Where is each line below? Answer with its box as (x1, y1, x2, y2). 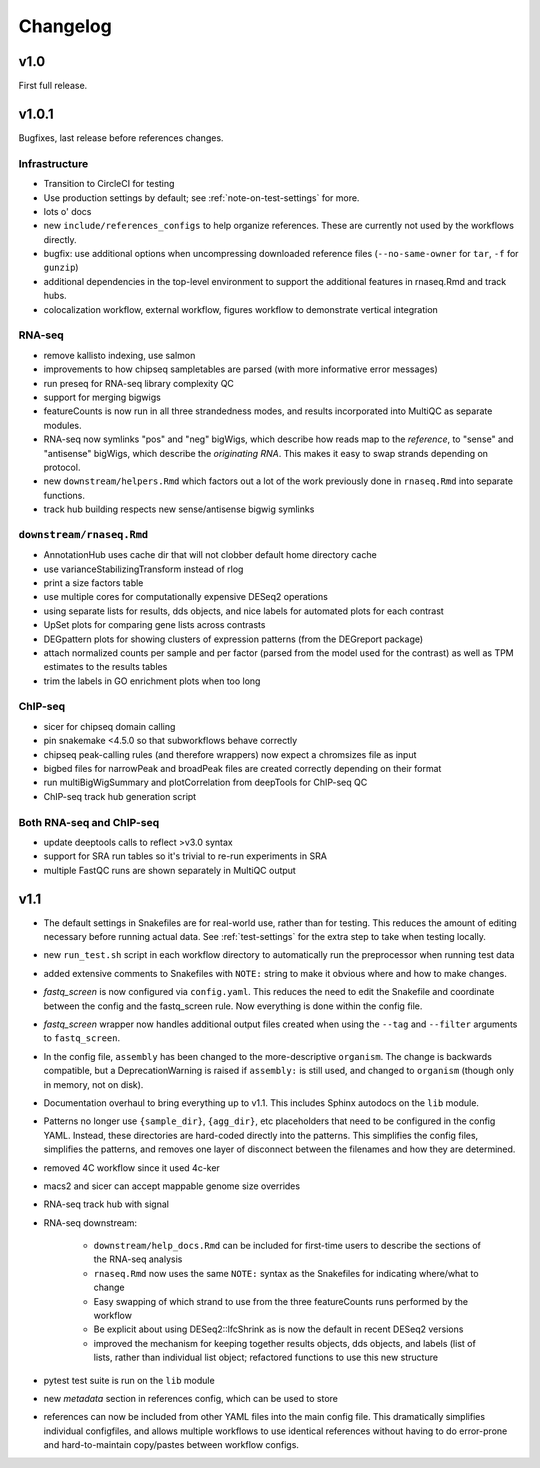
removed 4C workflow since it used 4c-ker (43, 1161, 220, 1174)
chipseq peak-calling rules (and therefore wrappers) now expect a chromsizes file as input (43, 748, 417, 760)
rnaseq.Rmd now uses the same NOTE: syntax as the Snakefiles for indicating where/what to (93, 1267, 479, 1279)
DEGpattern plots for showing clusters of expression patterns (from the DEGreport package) (43, 633, 424, 645)
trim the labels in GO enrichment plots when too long (43, 675, 261, 687)
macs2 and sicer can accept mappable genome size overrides (43, 1180, 300, 1192)
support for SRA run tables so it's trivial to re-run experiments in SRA (43, 850, 327, 862)
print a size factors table (43, 576, 144, 589)
